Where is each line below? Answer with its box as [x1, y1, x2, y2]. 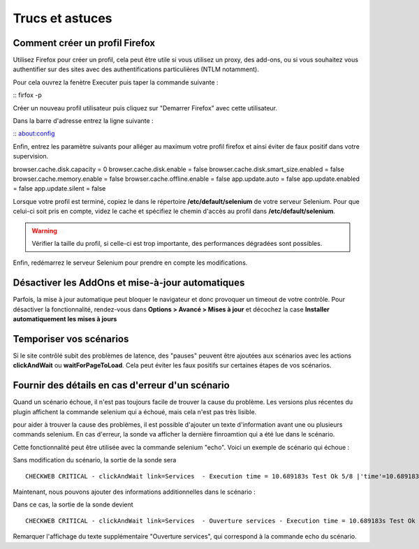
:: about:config [13, 129, 55, 138]
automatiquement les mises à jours [13, 315, 117, 323]
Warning [31, 226, 57, 235]
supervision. [13, 152, 49, 161]
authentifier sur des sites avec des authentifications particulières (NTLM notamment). [13, 65, 260, 73]
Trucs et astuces [13, 10, 112, 26]
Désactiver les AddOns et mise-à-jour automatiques [13, 277, 245, 289]
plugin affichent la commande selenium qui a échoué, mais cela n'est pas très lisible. [13, 407, 257, 416]
